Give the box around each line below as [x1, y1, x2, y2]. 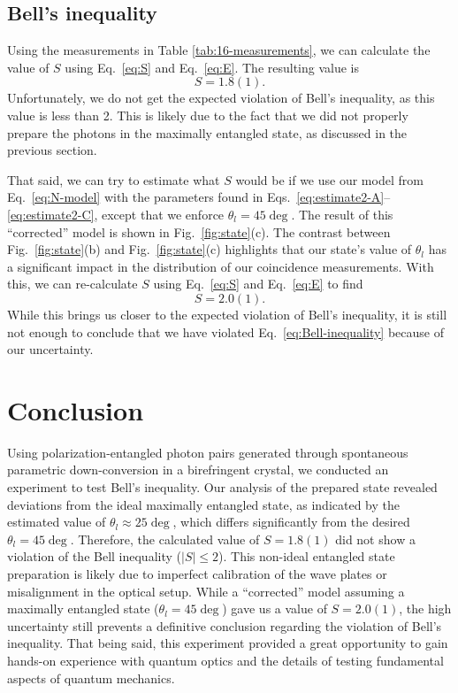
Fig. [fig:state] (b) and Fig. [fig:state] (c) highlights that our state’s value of [7, 240, 412, 258]
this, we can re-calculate [7, 274, 138, 293]
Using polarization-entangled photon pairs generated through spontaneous [7, 443, 408, 461]
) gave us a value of [222, 599, 327, 618]
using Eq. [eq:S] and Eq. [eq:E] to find [153, 274, 363, 293]
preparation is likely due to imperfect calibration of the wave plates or [7, 564, 387, 582]
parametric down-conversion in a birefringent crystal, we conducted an [7, 460, 389, 479]
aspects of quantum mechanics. [7, 668, 175, 687]
